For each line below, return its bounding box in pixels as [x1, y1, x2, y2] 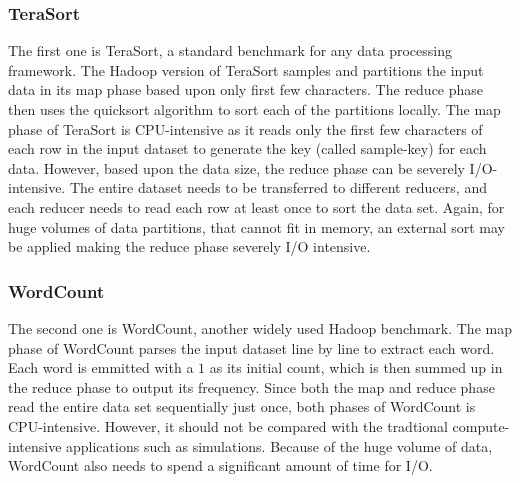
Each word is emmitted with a [8, 357, 194, 378]
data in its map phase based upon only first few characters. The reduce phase [8, 79, 484, 100]
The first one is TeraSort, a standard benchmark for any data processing [8, 40, 453, 61]
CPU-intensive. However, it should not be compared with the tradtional [8, 415, 448, 436]
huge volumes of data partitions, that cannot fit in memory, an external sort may [8, 216, 506, 237]
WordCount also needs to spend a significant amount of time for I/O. [8, 455, 433, 476]
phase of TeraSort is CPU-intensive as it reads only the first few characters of [8, 118, 483, 139]
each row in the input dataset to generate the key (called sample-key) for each [8, 138, 487, 159]
